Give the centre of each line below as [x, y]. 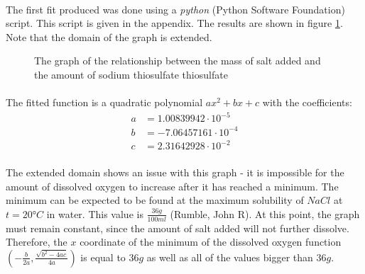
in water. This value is [95, 213]
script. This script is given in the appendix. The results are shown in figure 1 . [174, 23]
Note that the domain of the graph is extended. [109, 36]
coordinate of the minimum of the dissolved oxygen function [211, 242]
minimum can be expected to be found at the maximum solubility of [155, 200]
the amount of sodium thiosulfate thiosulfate [131, 74]
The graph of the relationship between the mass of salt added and [178, 61]
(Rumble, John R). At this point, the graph [265, 213]
